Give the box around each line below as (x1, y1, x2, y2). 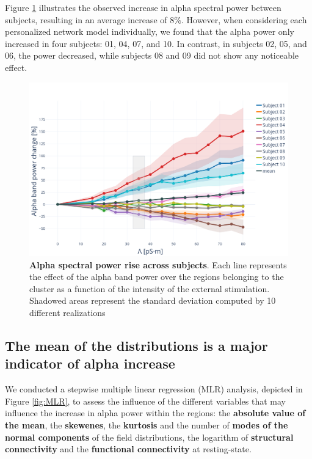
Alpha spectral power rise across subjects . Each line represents (29, 258, 287, 271)
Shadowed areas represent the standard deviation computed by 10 (29, 294, 276, 307)
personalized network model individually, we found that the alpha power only (5, 25, 294, 38)
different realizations (29, 306, 106, 318)
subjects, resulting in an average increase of (5, 13, 167, 26)
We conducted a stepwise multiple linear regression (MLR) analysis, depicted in (5, 383, 303, 395)
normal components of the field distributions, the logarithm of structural (5, 430, 294, 443)
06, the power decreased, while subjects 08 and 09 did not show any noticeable (5, 49, 299, 62)
